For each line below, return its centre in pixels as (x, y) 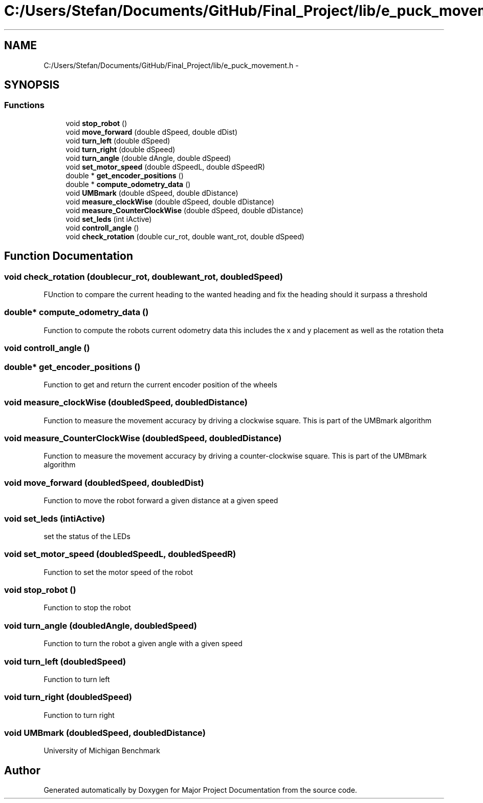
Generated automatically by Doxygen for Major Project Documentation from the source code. (200, 790)
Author (22, 770)
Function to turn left (77, 679)
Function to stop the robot (87, 608)
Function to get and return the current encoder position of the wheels (160, 384)
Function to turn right (79, 715)
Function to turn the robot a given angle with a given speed (143, 644)
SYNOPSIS (32, 85)
